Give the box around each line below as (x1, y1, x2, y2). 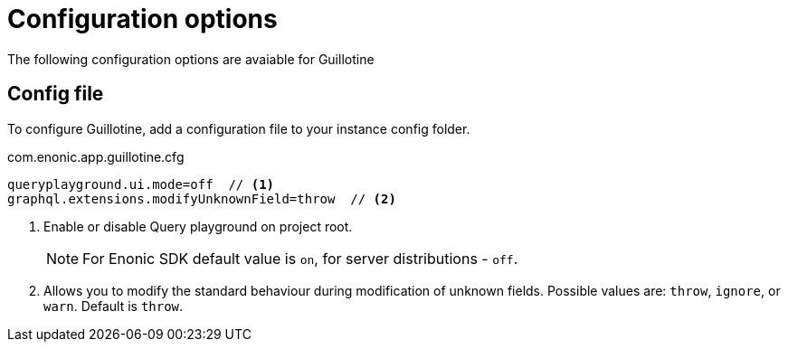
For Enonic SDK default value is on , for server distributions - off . (82, 249, 518, 268)
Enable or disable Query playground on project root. (43, 218, 353, 234)
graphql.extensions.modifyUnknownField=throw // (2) (7, 191, 396, 206)
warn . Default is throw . (43, 297, 184, 314)
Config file (7, 82, 104, 106)
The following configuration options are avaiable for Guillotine (7, 51, 375, 67)
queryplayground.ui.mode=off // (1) (7, 176, 275, 192)
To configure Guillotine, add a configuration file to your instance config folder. (7, 120, 470, 137)
